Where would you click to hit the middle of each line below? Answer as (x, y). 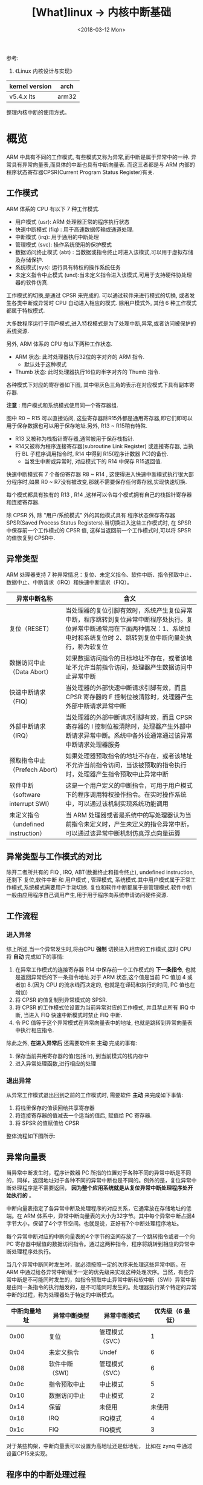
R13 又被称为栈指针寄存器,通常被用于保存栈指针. (75, 438)
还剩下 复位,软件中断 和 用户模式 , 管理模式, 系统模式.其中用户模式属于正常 (98, 880)
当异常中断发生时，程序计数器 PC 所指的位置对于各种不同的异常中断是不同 (99, 1173)
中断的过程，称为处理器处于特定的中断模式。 (62, 1295)
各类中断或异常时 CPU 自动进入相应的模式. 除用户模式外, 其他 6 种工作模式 (104, 303)
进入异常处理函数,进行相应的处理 (56, 1064)
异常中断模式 (122, 1316)
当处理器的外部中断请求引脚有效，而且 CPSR (129, 717)
